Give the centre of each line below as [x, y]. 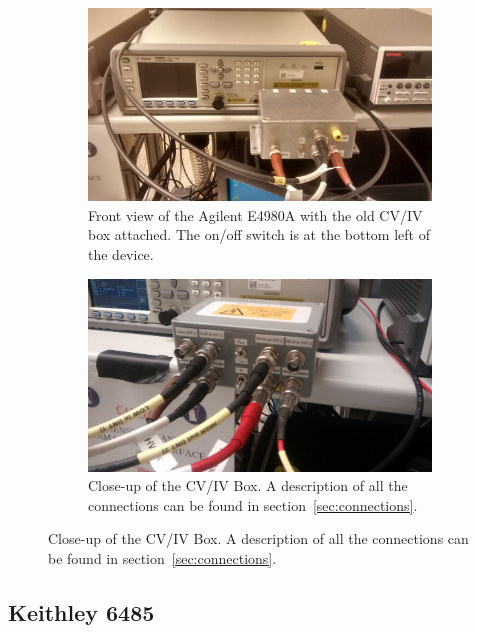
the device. [121, 253]
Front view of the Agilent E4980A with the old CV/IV [255, 214]
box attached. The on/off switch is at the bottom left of [259, 234]
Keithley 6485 [81, 612]
